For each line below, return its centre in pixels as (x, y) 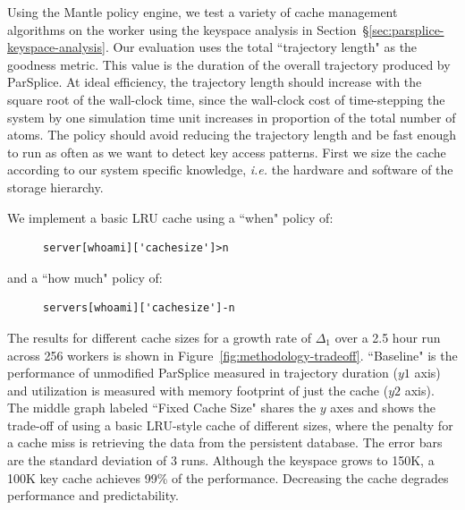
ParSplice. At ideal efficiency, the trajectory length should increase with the (215, 82)
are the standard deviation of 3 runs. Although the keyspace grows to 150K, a (221, 460)
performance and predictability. (93, 495)
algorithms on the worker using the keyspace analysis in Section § (188, 29)
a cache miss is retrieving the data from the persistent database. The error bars (225, 442)
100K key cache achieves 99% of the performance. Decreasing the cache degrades (228, 477)
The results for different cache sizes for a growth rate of (159, 337)
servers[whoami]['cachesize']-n (139, 308)
